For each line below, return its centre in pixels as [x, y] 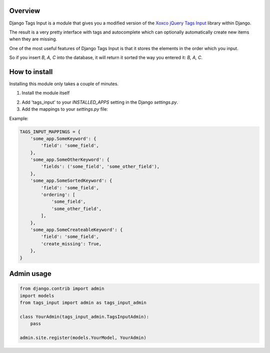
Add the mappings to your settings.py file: [65, 109]
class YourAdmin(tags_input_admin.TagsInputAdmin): [84, 316]
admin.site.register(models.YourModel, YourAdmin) [83, 337]
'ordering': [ [58, 195]
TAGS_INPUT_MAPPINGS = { [50, 132]
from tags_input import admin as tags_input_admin [83, 302]
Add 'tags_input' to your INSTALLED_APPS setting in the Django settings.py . [100, 102]
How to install [31, 72]
